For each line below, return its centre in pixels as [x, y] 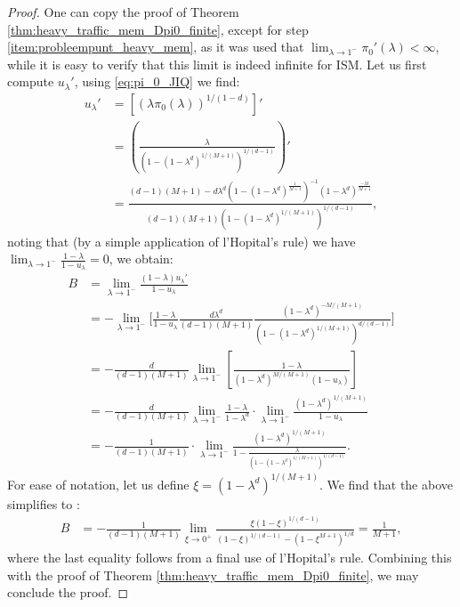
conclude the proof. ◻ [68, 592]
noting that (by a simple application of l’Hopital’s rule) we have [182, 241]
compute [31, 81]
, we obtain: [141, 259]
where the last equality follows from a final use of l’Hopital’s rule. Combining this [230, 558]
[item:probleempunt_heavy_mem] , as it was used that [156, 47]
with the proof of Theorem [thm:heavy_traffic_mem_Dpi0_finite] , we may [213, 575]
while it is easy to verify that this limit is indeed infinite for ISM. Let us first [217, 64]
